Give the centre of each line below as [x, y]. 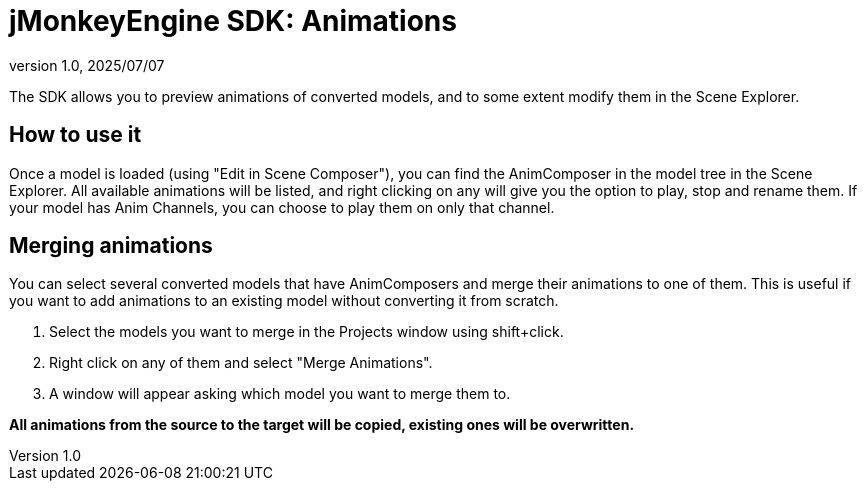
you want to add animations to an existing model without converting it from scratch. [284, 301]
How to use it [75, 135]
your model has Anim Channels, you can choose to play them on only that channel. [282, 207]
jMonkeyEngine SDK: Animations [233, 21]
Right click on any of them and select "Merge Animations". [241, 363]
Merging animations [111, 246]
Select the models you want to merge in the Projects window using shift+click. [306, 332]
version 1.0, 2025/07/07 [87, 65]
